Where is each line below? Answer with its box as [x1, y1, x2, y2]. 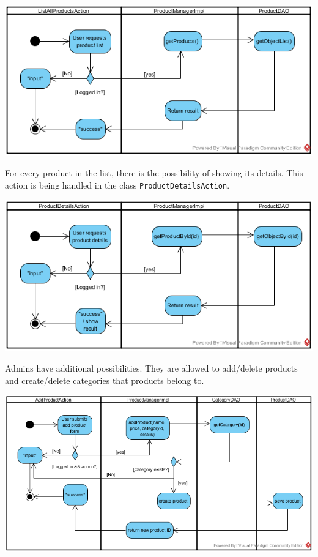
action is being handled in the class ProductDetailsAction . [5, 178, 230, 191]
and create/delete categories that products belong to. [5, 373, 204, 386]
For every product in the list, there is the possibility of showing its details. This [5, 166, 303, 179]
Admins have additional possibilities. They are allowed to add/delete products [5, 361, 298, 374]
